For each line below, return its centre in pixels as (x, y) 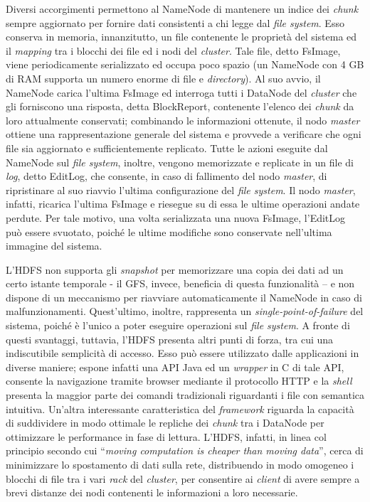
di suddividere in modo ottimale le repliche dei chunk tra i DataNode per (165, 423)
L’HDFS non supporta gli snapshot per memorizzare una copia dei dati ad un (175, 269)
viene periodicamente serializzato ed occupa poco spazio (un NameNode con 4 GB (185, 64)
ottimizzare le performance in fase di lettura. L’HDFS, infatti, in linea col (166, 436)
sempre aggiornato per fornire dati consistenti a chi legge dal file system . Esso (175, 22)
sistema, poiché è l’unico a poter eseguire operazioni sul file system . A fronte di (178, 325)
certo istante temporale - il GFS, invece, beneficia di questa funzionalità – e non (180, 283)
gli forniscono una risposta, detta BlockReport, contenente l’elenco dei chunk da (180, 106)
